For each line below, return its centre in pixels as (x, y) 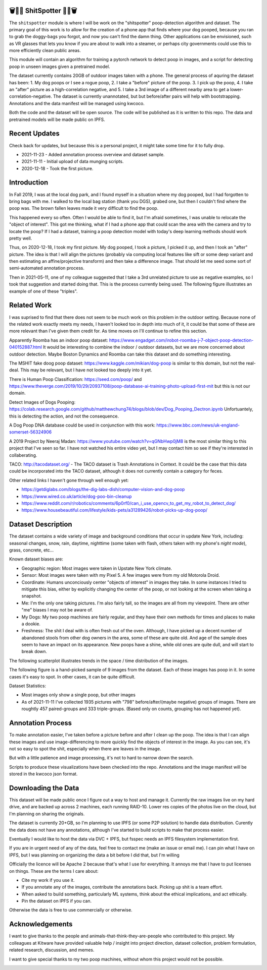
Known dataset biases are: (36, 559)
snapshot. (32, 596)
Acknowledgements (41, 924)
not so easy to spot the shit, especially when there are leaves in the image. (85, 748)
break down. (34, 652)
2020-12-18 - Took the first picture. (57, 168)
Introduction (29, 183)
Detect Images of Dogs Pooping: (42, 402)
